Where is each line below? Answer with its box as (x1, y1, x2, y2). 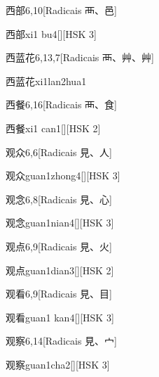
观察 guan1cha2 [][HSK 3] (6, 357, 110, 371)
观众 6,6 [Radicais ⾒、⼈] (6, 144, 112, 159)
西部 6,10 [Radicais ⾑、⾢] (6, 3, 117, 17)
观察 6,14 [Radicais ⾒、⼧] (6, 333, 117, 348)
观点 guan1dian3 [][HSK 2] (6, 262, 114, 277)
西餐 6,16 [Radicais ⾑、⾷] (6, 97, 117, 112)
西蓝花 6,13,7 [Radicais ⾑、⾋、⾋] (6, 50, 154, 65)
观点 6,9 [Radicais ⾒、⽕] (6, 238, 112, 253)
